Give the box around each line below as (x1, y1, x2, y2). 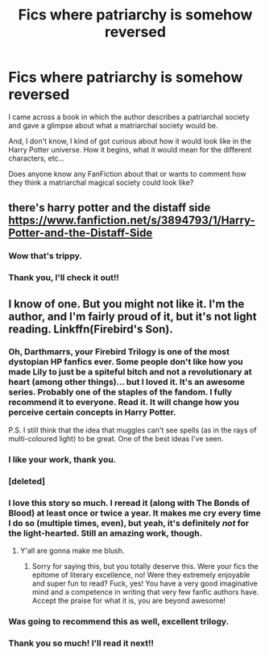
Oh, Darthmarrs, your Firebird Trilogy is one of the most (8, 346, 230, 357)
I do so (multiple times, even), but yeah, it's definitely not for (8, 517, 250, 529)
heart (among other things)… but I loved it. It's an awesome (8, 377, 246, 388)
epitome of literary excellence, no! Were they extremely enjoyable (31, 570, 250, 579)
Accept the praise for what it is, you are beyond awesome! (31, 595, 226, 605)
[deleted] (8, 475, 46, 487)
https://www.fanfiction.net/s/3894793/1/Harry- (8, 214, 255, 228)
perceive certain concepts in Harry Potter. (8, 407, 176, 418)
